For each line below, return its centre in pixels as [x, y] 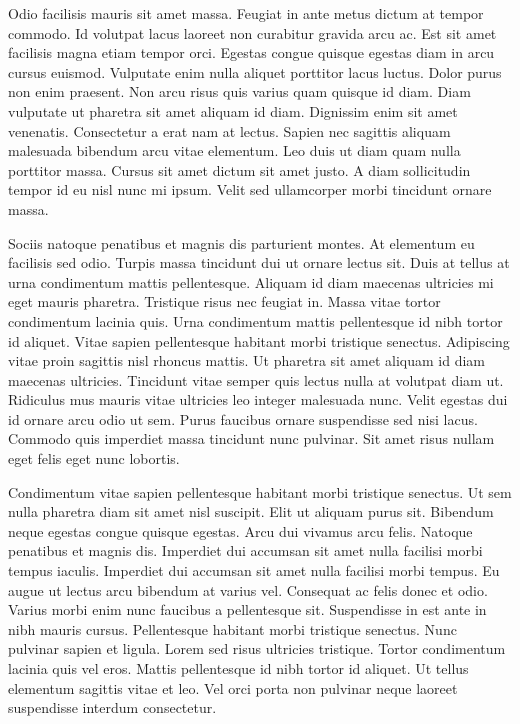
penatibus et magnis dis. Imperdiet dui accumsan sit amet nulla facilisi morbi [245, 550]
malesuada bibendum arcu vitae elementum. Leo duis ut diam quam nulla [234, 150]
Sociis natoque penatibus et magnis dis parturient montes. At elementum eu [241, 242]
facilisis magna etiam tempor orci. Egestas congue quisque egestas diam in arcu [251, 52]
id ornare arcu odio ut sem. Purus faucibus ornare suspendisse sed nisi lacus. [243, 418]
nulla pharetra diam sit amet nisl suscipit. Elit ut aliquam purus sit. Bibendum [251, 511]
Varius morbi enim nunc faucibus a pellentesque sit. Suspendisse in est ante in [247, 609]
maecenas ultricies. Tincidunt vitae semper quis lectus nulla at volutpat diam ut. [256, 379]
